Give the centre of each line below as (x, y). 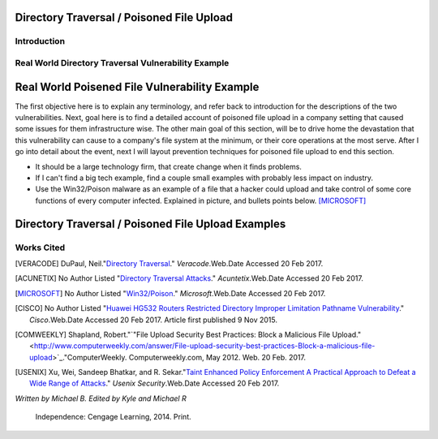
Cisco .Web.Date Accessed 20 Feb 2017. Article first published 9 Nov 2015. (153, 320)
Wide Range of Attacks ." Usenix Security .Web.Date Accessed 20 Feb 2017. (155, 383)
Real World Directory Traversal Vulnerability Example (122, 62)
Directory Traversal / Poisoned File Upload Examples (150, 224)
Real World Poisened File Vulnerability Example (137, 86)
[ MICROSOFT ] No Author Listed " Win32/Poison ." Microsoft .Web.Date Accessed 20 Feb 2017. (170, 293)
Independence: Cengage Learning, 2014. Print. (113, 417)
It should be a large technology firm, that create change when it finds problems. (168, 166)
